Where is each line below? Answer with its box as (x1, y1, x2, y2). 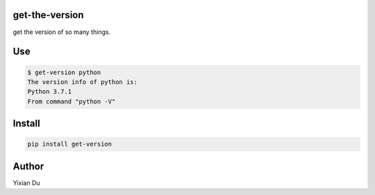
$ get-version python (27, 68, 101, 76)
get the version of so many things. (12, 28, 111, 36)
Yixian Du (12, 178, 40, 187)
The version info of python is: (27, 78, 138, 86)
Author (12, 160, 44, 172)
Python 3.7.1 (27, 87, 72, 96)
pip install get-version (27, 140, 112, 149)
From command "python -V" (27, 97, 116, 105)
